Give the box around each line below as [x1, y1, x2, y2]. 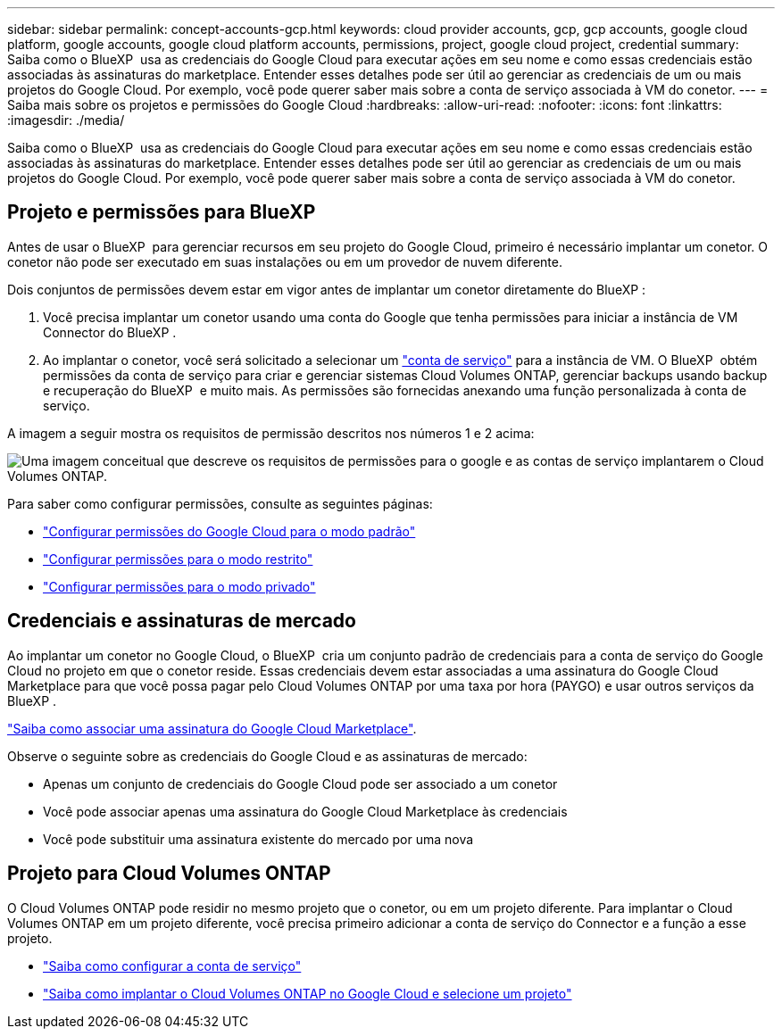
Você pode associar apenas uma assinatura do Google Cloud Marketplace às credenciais [43, 803, 568, 819]
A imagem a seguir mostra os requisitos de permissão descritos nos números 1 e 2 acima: [7, 425, 535, 441]
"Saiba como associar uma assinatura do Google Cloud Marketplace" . [7, 720, 417, 736]
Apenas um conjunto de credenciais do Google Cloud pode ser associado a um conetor [43, 775, 558, 792]
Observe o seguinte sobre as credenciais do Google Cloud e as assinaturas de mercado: [7, 748, 528, 764]
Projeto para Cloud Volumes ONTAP [7, 862, 331, 885]
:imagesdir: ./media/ [7, 112, 125, 128]
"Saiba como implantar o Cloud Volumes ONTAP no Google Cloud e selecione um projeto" [43, 985, 572, 1001]
